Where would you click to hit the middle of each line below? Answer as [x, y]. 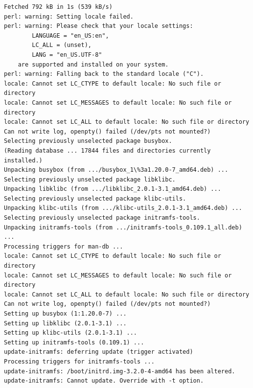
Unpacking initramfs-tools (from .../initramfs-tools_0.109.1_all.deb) [123, 227]
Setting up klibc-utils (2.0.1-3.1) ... [71, 333]
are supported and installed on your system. [93, 64]
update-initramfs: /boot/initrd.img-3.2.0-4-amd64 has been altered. [120, 371]
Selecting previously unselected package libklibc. [90, 179]
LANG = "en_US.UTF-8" [67, 55]
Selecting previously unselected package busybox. [88, 141]
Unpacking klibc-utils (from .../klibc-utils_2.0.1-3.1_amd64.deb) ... [123, 208]
